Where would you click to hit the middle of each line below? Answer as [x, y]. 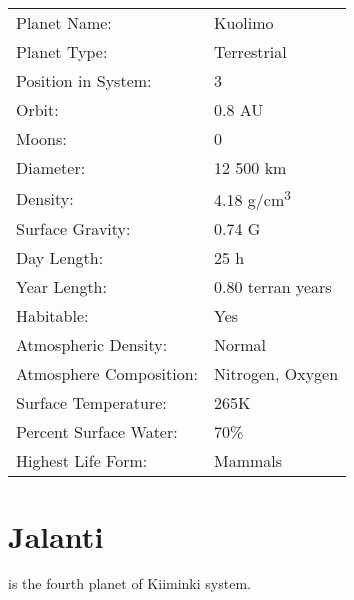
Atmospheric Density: [92, 345]
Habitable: [52, 316]
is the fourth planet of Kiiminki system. [129, 583]
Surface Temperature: [91, 403]
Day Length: [60, 258]
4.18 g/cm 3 [252, 198]
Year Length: [61, 287]
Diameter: [51, 167]
